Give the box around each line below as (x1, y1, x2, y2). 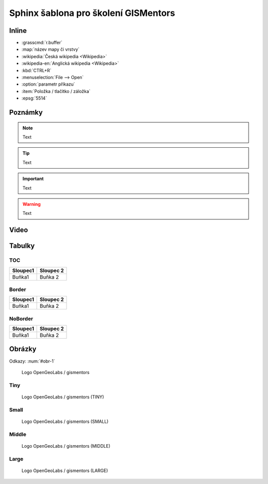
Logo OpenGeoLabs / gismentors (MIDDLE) (21, 443, 111, 449)
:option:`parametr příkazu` (21, 81, 75, 87)
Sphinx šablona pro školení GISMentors (9, 7, 176, 18)
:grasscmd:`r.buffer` (21, 40, 63, 46)
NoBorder (9, 315, 33, 322)
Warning (22, 201, 41, 207)
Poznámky (9, 108, 43, 116)
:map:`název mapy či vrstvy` (21, 46, 79, 52)
